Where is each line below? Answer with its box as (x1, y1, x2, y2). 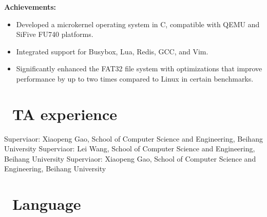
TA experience (12, 103, 118, 124)
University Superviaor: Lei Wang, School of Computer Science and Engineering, (4, 143, 255, 154)
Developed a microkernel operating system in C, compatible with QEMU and (16, 18, 260, 29)
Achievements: (4, 2, 56, 12)
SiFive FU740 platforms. (16, 29, 93, 40)
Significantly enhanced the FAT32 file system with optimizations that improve (16, 63, 262, 74)
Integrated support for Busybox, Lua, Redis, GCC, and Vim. (16, 46, 208, 56)
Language (12, 193, 81, 214)
